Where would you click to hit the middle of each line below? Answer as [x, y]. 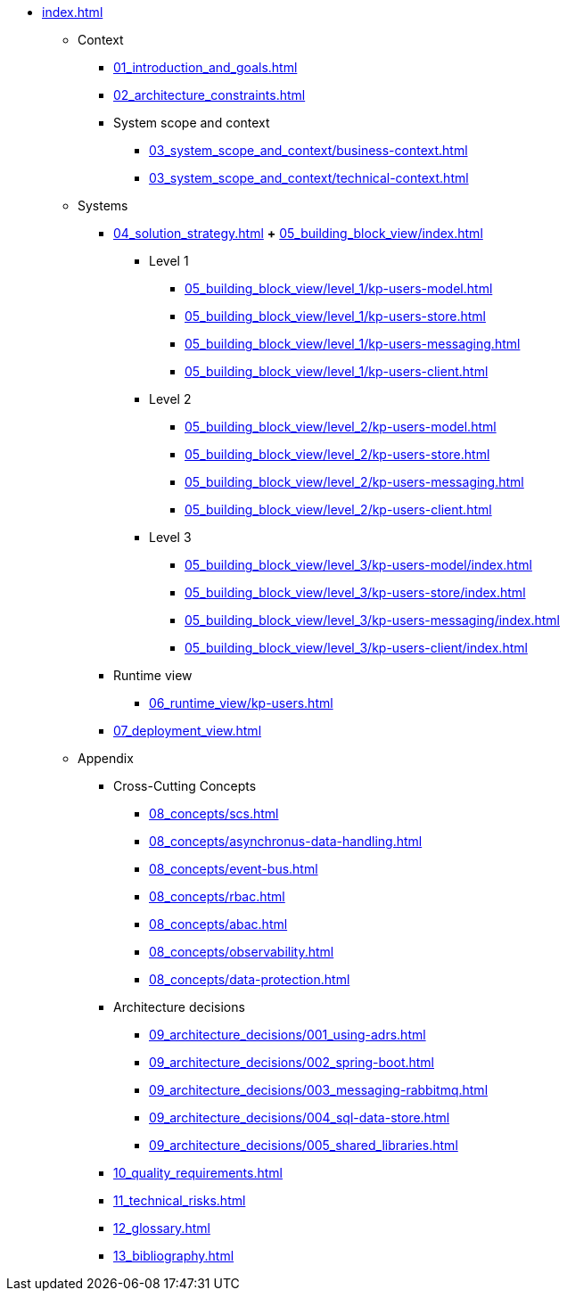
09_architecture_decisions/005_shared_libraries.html [304, 1145]
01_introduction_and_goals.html [205, 67]
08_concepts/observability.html [242, 952]
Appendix [106, 758]
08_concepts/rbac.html [217, 896]
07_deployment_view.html [188, 731]
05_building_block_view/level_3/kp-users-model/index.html [358, 565]
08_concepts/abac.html [218, 924]
